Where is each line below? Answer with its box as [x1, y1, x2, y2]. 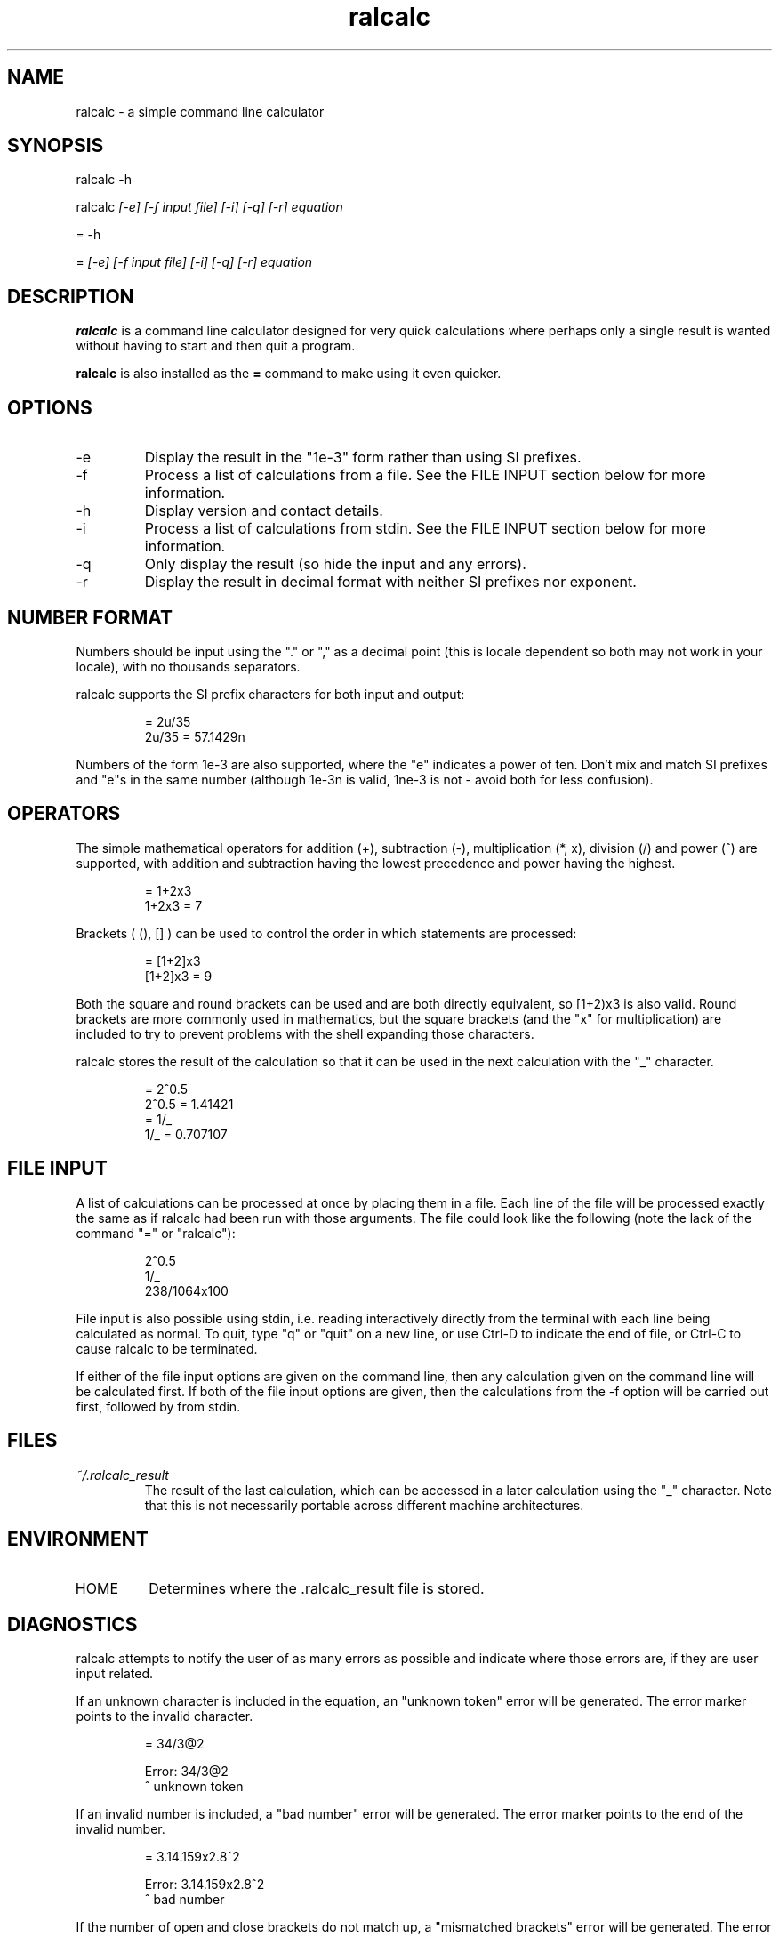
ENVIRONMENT [7, 1527, 149, 1550]
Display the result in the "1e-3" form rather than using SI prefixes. [144, 448, 582, 467]
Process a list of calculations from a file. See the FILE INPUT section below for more [144, 466, 706, 485]
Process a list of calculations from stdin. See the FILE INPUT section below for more [144, 519, 706, 538]
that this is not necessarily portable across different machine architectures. [144, 1497, 584, 1513]
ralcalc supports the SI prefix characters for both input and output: [76, 686, 465, 702]
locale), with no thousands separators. [76, 658, 301, 674]
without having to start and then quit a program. [76, 338, 356, 354]
